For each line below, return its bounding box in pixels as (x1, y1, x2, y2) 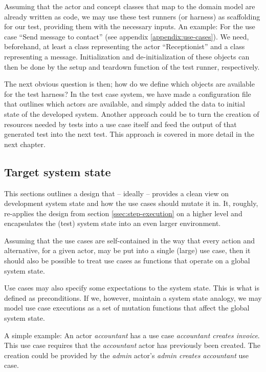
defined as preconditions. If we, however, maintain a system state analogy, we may (4, 292, 262, 303)
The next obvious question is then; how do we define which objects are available (4, 78, 255, 89)
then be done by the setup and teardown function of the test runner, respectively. (4, 61, 260, 72)
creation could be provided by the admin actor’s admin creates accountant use (4, 349, 249, 360)
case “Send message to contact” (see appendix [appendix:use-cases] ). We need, (4, 31, 249, 42)
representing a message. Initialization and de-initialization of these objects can (4, 51, 250, 61)
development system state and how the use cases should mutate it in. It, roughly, (4, 198, 258, 209)
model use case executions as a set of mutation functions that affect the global (4, 302, 250, 313)
